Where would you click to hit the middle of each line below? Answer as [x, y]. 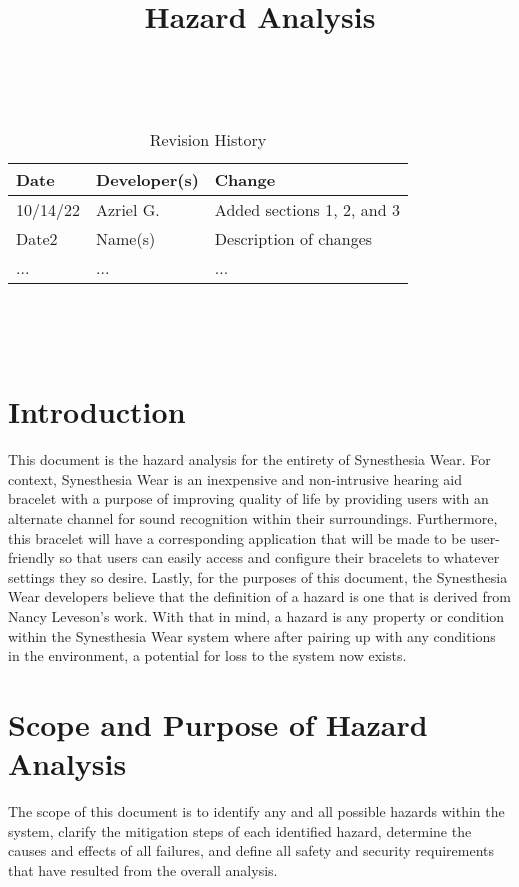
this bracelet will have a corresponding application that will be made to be [237, 537]
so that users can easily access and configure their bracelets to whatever [279, 557]
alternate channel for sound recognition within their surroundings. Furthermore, [253, 518]
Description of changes [293, 238]
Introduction [97, 411]
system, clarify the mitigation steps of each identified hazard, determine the [240, 830]
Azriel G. [128, 209]
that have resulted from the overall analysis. [143, 869]
